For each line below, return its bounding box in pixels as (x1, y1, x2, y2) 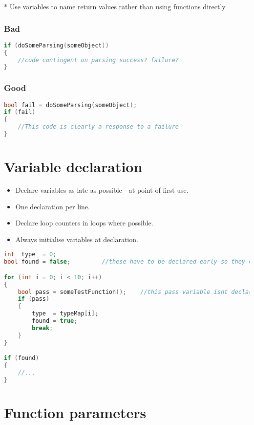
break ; (32, 324, 53, 332)
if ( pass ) (18, 295, 50, 303)
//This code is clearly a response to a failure (18, 123, 179, 131)
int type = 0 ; (4, 251, 57, 258)
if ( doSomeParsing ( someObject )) (4, 42, 109, 49)
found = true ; (32, 317, 78, 325)
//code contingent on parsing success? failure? (18, 56, 179, 64)
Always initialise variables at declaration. (15, 234, 138, 244)
